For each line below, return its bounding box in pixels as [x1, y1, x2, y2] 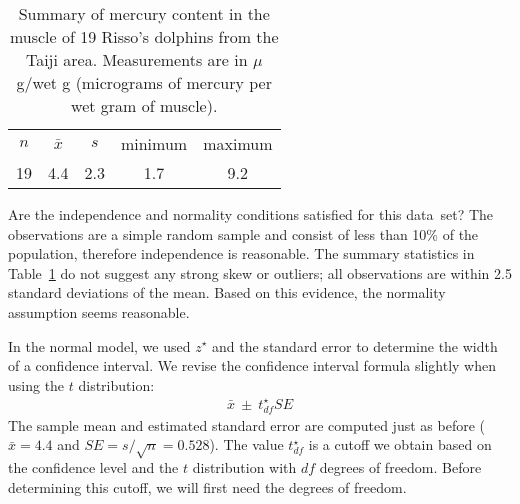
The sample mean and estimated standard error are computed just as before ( [8, 414, 485, 435]
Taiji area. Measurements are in [25, 48, 248, 71]
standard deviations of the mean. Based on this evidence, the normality [8, 282, 446, 303]
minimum [120, 132, 188, 155]
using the [8, 374, 65, 395]
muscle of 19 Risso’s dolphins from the [9, 25, 279, 48]
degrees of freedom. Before [319, 456, 482, 477]
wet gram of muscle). [71, 94, 218, 117]
